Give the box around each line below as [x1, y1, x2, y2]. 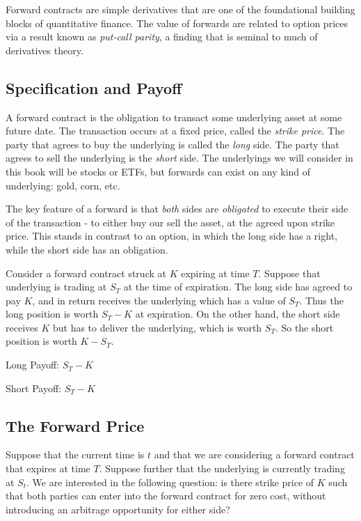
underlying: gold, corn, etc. [6, 178, 120, 192]
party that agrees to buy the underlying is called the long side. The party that [6, 137, 339, 151]
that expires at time [6, 461, 90, 476]
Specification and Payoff [6, 77, 182, 98]
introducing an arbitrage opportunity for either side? [6, 501, 230, 516]
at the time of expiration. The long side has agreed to [123, 279, 353, 294]
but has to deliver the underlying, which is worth [52, 320, 262, 334]
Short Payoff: [6, 380, 61, 395]
